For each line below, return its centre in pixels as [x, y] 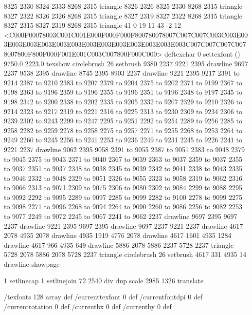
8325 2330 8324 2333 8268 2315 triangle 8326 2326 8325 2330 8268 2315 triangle [123, 6]
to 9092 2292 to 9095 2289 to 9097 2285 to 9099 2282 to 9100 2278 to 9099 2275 [123, 197]
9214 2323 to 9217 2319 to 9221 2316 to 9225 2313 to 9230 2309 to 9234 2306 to [123, 111]
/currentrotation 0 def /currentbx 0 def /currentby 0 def [88, 306]
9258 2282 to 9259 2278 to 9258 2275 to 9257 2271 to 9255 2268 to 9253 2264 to [123, 130]
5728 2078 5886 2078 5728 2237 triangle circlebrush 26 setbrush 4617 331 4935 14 [125, 254]
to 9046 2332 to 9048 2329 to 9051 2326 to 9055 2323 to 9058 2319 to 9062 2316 [123, 178]
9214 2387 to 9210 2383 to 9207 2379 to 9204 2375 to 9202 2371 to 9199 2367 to [123, 82]
